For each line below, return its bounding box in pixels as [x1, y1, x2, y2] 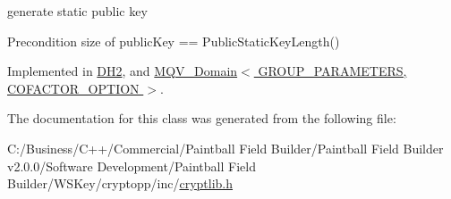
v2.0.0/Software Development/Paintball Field [7, 156, 256, 175]
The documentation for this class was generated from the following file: [7, 109, 396, 128]
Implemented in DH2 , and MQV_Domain [7, 62, 238, 80]
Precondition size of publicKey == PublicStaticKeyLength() [7, 31, 340, 50]
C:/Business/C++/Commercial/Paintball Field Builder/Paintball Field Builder [7, 138, 444, 157]
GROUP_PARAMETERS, [258, 62, 407, 80]
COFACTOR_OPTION [7, 79, 140, 97]
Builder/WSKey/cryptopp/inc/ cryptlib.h [7, 174, 234, 193]
